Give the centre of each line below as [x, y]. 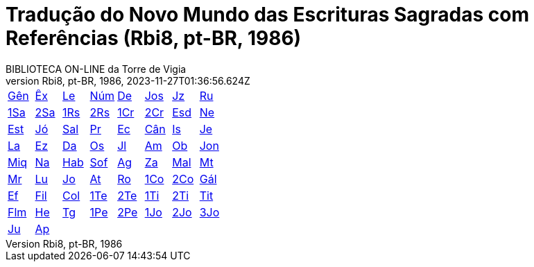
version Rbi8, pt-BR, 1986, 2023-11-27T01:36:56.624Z [128, 80]
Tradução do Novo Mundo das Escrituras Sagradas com [267, 15]
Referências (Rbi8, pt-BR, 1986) [154, 38]
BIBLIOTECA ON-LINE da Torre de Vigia [96, 69]
